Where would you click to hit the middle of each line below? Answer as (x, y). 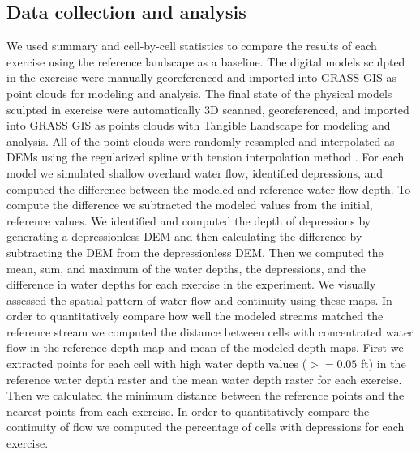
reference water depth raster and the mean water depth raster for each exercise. (204, 379)
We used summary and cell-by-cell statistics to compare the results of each (192, 46)
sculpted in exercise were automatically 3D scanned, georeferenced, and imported (208, 109)
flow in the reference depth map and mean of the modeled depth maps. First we (205, 347)
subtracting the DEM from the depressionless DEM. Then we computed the (195, 252)
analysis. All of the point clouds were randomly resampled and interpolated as (201, 141)
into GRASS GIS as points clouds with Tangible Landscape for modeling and (199, 125)
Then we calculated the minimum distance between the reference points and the (206, 395)
